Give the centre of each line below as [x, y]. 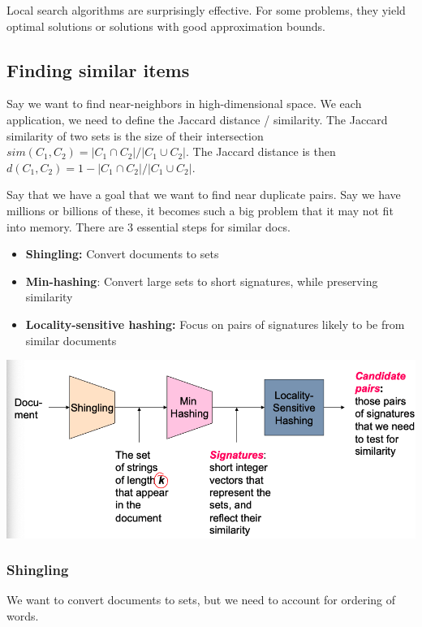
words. [23, 615]
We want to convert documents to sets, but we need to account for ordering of [201, 600]
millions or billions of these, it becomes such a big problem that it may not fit [200, 210]
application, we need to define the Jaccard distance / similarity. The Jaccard [197, 119]
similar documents [71, 340]
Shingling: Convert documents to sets [122, 254]
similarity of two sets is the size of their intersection [135, 135]
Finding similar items [98, 69]
